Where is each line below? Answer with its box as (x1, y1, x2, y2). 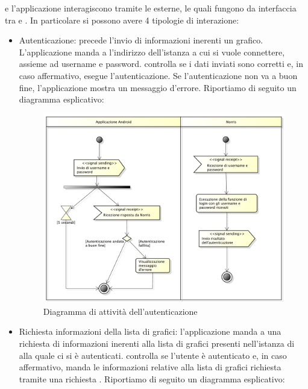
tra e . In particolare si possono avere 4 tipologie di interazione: (5, 13, 239, 26)
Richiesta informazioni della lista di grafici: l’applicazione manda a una (19, 325, 281, 338)
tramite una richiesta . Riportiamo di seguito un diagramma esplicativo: (19, 372, 285, 385)
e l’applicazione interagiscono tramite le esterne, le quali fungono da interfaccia (5, 2, 297, 14)
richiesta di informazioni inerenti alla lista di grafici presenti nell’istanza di (19, 337, 295, 349)
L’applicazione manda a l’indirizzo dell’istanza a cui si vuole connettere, (19, 45, 285, 58)
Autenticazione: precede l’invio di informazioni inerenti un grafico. (19, 34, 263, 46)
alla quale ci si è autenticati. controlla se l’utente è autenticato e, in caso (19, 349, 287, 361)
